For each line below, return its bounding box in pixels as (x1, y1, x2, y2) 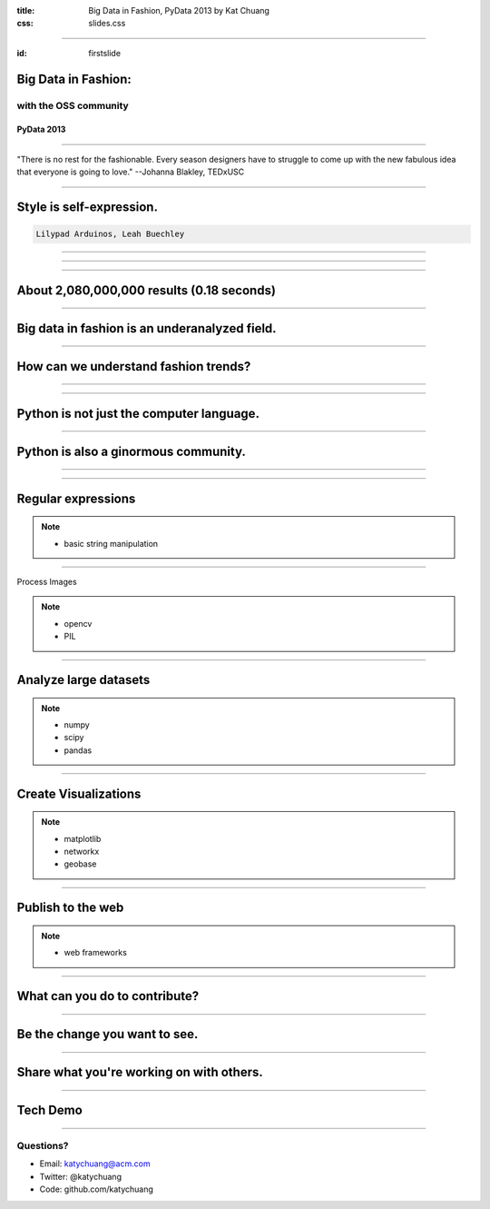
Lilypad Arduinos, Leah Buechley (35, 229, 185, 240)
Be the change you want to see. (16, 1026, 199, 1042)
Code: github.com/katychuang (39, 1184, 154, 1194)
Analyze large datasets (16, 672, 151, 688)
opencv (64, 618, 93, 629)
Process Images (16, 577, 77, 587)
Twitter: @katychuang (39, 1171, 122, 1182)
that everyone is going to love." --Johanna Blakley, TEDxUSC (16, 166, 245, 177)
